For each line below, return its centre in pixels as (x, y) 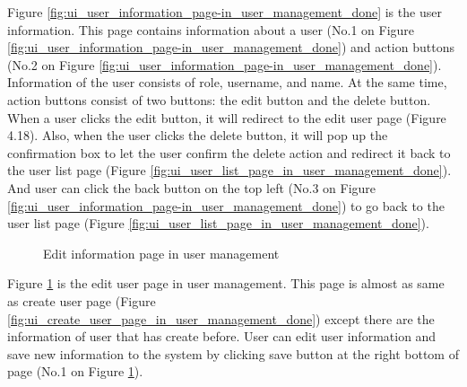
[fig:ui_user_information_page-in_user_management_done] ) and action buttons (231, 47)
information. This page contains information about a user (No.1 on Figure (211, 29)
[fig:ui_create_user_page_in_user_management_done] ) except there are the (221, 318)
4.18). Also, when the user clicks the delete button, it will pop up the (198, 135)
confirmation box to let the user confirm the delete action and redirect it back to (229, 152)
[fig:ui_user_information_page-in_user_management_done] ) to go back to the (226, 205)
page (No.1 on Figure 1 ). (75, 371)
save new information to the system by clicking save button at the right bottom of (233, 353)
